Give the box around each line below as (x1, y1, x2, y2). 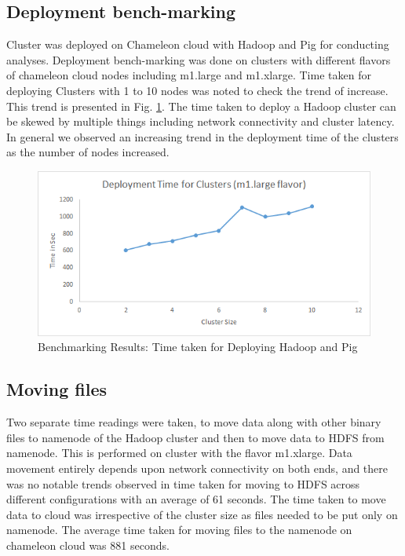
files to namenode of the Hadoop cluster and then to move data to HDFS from (6, 429, 385, 445)
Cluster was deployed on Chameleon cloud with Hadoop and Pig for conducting (6, 36, 389, 53)
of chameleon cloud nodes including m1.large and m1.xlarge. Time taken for (6, 67, 371, 83)
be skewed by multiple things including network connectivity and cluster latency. (6, 113, 395, 130)
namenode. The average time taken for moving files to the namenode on (6, 521, 352, 538)
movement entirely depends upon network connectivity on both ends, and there (6, 459, 389, 476)
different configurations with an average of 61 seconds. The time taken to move (6, 491, 386, 507)
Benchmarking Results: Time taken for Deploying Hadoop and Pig (38, 338, 358, 355)
